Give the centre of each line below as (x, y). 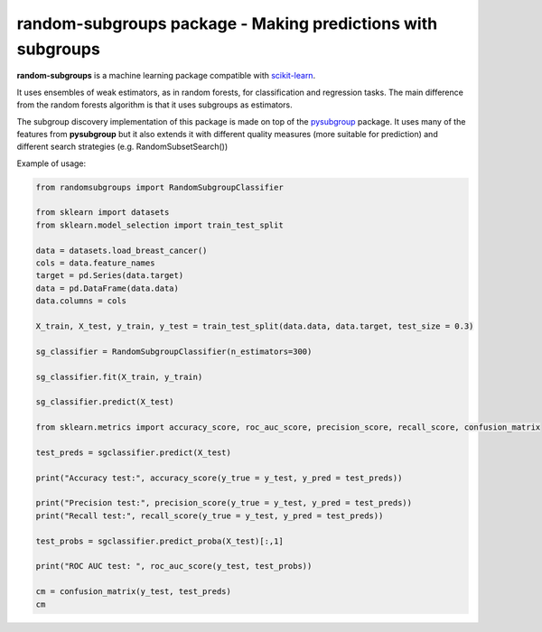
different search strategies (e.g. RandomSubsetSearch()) (122, 147)
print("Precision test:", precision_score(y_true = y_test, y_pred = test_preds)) (224, 503)
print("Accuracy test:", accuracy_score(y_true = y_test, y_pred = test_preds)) (219, 478)
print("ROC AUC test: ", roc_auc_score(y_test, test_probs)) (174, 566)
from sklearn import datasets (103, 213)
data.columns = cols (81, 301)
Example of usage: (51, 163)
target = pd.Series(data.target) (110, 276)
